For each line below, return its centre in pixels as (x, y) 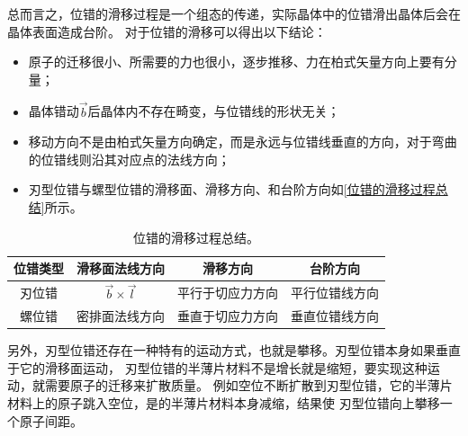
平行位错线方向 (335, 293)
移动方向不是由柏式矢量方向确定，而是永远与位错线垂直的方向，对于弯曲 (243, 142)
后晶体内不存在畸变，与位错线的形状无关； (214, 111)
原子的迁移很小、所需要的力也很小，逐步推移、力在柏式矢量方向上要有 (236, 62)
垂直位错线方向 (335, 316)
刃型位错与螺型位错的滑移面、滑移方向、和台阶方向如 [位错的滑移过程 (232, 189)
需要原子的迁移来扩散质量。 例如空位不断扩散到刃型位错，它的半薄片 (248, 385)
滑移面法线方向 (121, 268)
